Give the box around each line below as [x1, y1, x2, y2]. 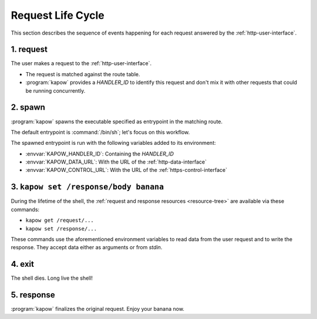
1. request [11, 45, 48, 55]
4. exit [11, 259, 35, 269]
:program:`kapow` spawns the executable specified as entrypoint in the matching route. [11, 118, 223, 125]
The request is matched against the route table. [25, 70, 140, 77]
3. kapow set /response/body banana [11, 182, 164, 192]
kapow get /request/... [25, 217, 94, 224]
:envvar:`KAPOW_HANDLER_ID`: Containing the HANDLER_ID [25, 150, 174, 157]
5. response [11, 290, 55, 300]
